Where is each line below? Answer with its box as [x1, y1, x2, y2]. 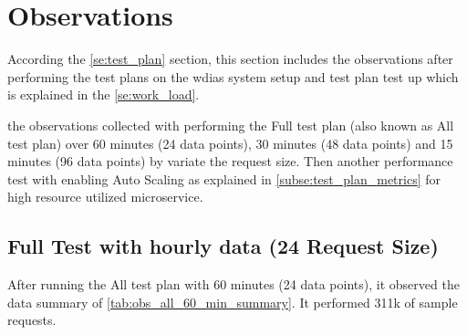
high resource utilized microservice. [7, 187, 203, 206]
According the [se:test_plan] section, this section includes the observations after [7, 49, 453, 68]
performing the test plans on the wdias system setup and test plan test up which [7, 67, 459, 86]
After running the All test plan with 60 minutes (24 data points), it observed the [7, 275, 460, 294]
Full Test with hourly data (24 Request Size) [7, 232, 439, 260]
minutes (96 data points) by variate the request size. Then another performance [7, 152, 453, 171]
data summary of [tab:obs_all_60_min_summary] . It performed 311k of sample [7, 292, 458, 311]
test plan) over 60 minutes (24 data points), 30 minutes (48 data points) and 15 [7, 133, 453, 152]
